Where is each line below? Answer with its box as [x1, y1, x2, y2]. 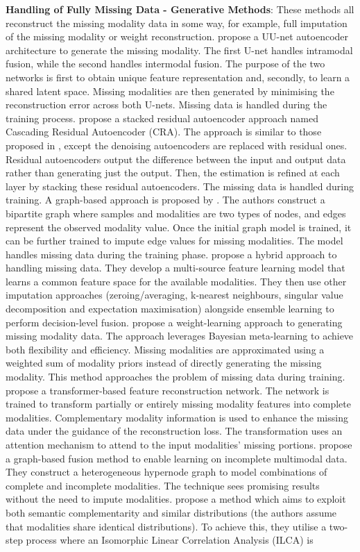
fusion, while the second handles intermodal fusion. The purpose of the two [6, 56, 325, 71]
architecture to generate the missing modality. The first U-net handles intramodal [6, 42, 353, 57]
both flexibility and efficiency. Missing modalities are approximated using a [6, 342, 325, 356]
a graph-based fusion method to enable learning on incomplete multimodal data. [6, 451, 348, 465]
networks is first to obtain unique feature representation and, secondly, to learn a [6, 69, 350, 84]
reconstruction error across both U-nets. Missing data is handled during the [6, 97, 327, 112]
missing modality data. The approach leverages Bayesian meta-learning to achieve [6, 328, 354, 343]
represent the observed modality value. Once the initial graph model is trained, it [6, 219, 352, 234]
